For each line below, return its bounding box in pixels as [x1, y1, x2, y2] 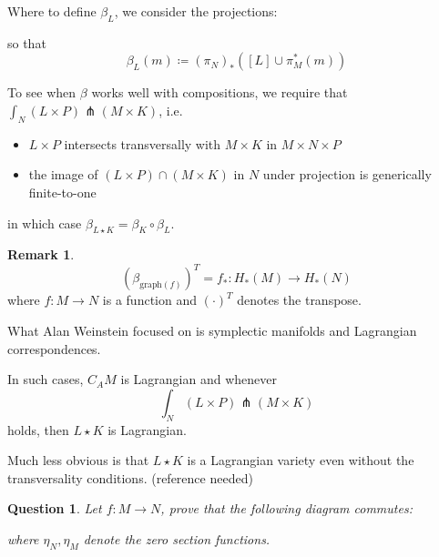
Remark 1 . [7, 245, 75, 264]
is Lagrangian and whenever [120, 370, 277, 389]
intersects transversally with [64, 134, 221, 153]
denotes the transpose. [237, 290, 362, 309]
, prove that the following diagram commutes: [160, 499, 413, 518]
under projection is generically [262, 165, 432, 184]
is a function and [102, 290, 197, 309]
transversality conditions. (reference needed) [7, 468, 253, 487]
